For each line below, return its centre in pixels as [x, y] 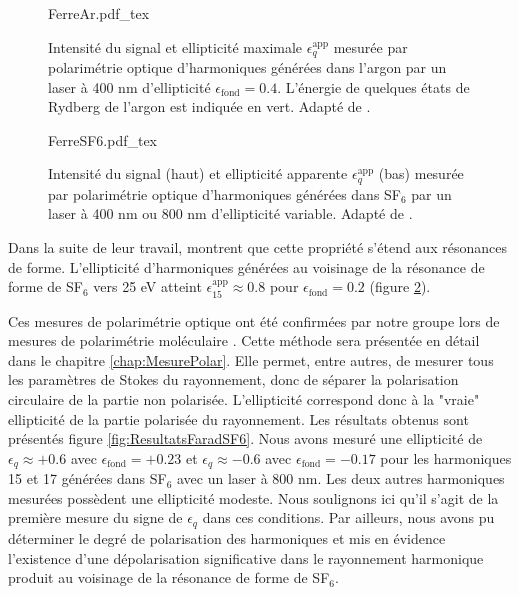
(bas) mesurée [421, 173]
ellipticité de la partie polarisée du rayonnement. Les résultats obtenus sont [238, 418]
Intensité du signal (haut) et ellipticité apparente [198, 173]
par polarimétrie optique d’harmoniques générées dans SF [224, 193]
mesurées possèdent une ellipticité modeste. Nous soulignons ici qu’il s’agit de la [253, 497]
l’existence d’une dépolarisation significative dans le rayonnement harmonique [246, 557]
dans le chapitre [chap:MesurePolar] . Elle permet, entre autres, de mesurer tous [251, 359]
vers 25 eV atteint [147, 286]
